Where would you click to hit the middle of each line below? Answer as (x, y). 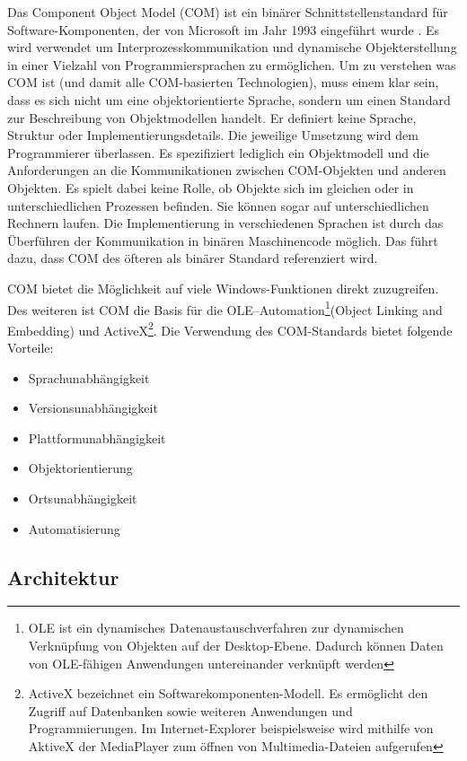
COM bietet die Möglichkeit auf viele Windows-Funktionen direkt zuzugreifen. (223, 288)
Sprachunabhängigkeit (89, 377)
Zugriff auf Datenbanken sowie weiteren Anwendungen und (190, 710)
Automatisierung (74, 528)
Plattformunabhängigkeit (97, 437)
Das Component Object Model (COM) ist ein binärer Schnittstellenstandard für (228, 12)
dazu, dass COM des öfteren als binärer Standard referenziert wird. (193, 258)
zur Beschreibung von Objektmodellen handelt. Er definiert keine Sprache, (212, 117)
